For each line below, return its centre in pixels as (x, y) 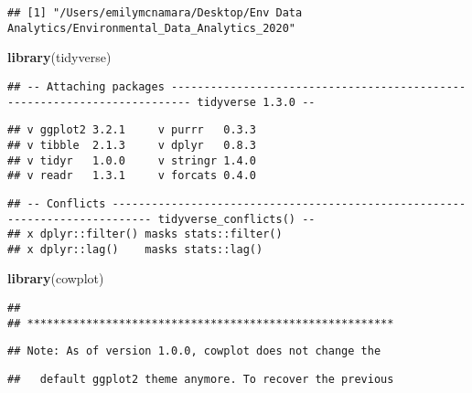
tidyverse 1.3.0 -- (256, 102)
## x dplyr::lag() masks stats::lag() (135, 249)
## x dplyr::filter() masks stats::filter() (145, 234)
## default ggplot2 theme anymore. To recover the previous (201, 380)
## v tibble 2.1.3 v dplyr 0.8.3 (132, 145)
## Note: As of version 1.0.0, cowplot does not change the (194, 351)
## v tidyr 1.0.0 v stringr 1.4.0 (132, 160)
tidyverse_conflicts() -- (236, 219)
